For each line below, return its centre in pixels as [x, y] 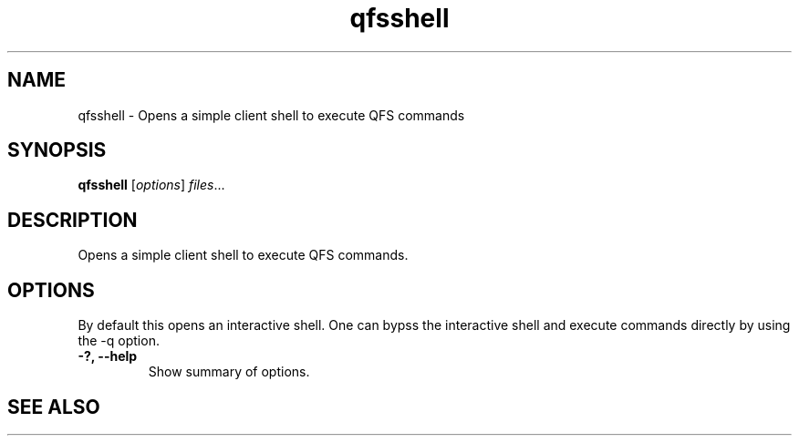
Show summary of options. [229, 372]
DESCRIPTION [73, 220]
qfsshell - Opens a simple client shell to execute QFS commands [271, 115]
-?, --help [108, 356]
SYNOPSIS [57, 150]
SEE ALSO [54, 407]
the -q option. [119, 341]
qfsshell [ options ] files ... [151, 185]
